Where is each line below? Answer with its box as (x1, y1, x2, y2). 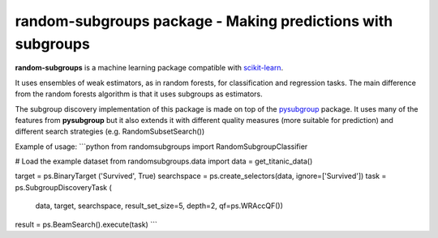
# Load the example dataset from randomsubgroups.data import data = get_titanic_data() (15, 156, 313, 166)
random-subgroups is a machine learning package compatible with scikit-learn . (15, 63, 284, 73)
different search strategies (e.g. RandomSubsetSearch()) (15, 126, 205, 137)
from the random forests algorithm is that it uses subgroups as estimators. (15, 89, 263, 99)
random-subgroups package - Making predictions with (15, 12, 393, 30)
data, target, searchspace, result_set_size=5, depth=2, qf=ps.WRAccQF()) (35, 201, 283, 210)
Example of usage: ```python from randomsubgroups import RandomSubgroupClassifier (15, 142, 308, 151)
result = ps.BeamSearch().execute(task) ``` (15, 219, 157, 229)
